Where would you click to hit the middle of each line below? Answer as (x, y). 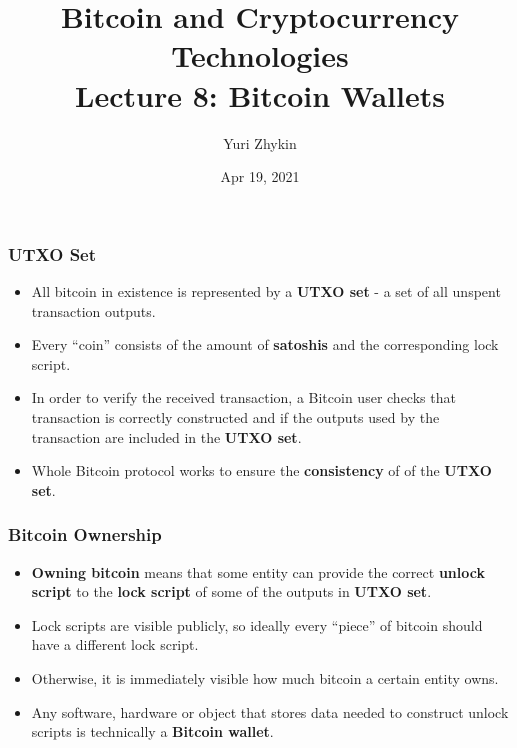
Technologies (260, 55)
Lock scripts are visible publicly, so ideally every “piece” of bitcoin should (257, 624)
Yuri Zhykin (260, 142)
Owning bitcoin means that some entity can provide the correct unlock (258, 571)
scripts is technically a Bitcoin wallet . (152, 731)
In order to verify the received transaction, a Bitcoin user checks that (243, 397)
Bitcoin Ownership (85, 534)
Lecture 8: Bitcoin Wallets (260, 94)
